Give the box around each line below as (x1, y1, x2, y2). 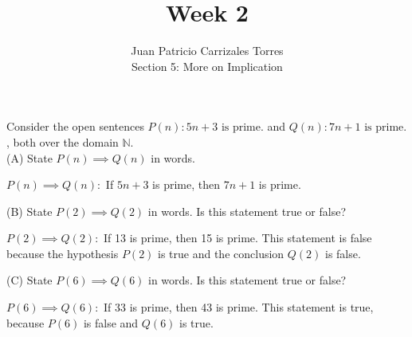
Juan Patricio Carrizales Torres (131, 42, 284, 59)
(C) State (6, 272, 53, 288)
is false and (83, 314, 139, 331)
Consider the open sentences (6, 118, 144, 135)
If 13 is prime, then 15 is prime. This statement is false (104, 229, 372, 246)
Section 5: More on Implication (131, 57, 283, 74)
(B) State (6, 202, 53, 219)
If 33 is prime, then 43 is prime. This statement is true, (104, 299, 374, 315)
